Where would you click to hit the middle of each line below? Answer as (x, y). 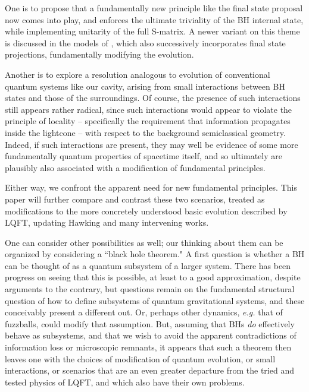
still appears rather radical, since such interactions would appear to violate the (149, 109)
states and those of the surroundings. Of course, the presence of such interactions (153, 98)
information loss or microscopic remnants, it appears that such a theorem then (148, 347)
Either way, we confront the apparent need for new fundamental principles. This (151, 187)
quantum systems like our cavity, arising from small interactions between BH (145, 86)
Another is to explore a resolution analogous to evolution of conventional (138, 74)
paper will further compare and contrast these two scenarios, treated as (135, 199)
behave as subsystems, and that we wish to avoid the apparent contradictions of (151, 335)
